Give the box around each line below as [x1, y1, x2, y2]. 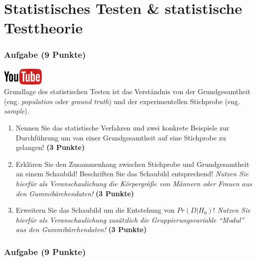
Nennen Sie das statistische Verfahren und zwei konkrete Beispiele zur [15, 122, 230, 132]
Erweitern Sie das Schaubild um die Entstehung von [15, 205, 175, 215]
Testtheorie [4, 17, 83, 38]
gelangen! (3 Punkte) [15, 142, 85, 152]
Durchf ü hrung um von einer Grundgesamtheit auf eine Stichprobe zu [15, 132, 226, 142]
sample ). [4, 106, 29, 116]
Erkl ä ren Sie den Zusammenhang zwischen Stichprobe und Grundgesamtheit [15, 158, 250, 169]
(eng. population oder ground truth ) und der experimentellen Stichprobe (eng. [4, 96, 240, 106]
